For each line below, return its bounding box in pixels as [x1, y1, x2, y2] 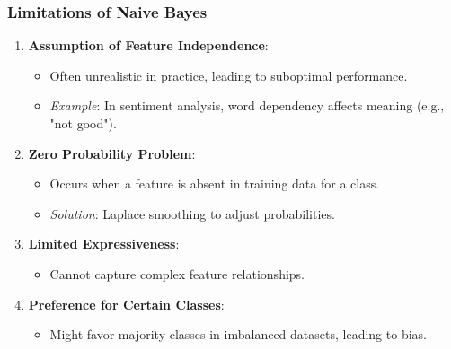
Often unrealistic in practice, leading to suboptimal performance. [49, 65, 408, 84]
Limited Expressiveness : [28, 234, 180, 253]
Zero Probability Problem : [28, 144, 196, 162]
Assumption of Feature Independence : [28, 36, 269, 55]
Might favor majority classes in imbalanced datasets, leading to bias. [49, 325, 427, 344]
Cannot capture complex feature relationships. [49, 264, 305, 283]
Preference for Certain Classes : [28, 294, 225, 313]
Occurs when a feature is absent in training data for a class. [49, 174, 380, 193]
